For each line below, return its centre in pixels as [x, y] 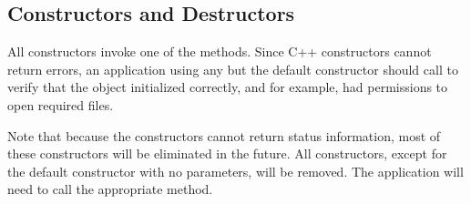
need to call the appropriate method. [110, 189]
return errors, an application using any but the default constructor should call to [233, 69]
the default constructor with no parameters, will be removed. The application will [235, 171]
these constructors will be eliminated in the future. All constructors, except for [227, 153]
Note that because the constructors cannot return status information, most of [224, 135]
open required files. [61, 104]
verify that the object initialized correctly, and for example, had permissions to [228, 87]
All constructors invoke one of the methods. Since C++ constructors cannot [220, 51]
